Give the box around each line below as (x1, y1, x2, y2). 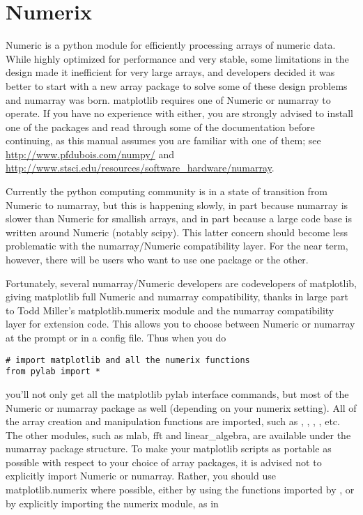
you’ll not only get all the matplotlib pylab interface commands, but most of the (6, 386, 349, 401)
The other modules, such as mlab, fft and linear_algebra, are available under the (6, 427, 351, 442)
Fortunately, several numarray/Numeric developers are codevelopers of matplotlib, (6, 275, 357, 290)
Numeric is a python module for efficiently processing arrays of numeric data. (6, 38, 336, 52)
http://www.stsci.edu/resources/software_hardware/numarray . (6, 160, 275, 175)
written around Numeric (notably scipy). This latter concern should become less (6, 224, 348, 239)
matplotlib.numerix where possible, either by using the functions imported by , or (6, 482, 355, 497)
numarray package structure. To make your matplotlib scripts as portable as (6, 441, 332, 456)
